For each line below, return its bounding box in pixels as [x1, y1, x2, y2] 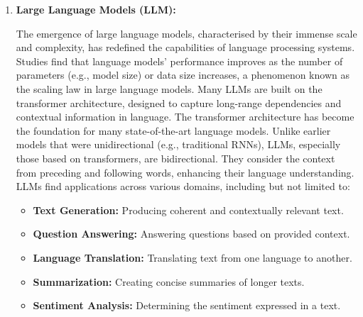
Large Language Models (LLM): [16, 2, 176, 16]
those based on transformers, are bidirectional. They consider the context [16, 150, 335, 165]
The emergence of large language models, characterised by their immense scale [16, 26, 357, 40]
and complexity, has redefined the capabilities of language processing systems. [16, 40, 355, 55]
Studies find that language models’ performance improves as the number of [16, 53, 343, 68]
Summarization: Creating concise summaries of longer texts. [33, 274, 305, 289]
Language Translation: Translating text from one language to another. [33, 250, 352, 265]
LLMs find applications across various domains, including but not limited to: [16, 179, 350, 194]
